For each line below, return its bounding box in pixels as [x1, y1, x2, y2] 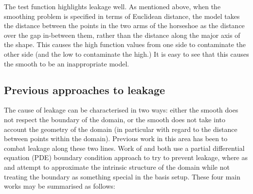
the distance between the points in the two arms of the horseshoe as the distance [4, 20, 245, 31]
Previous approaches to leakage [4, 82, 165, 97]
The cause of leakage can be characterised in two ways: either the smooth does [4, 105, 238, 115]
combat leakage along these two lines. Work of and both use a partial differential [4, 143, 245, 153]
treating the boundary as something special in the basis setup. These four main [4, 171, 240, 181]
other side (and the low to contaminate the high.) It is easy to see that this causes [4, 48, 249, 59]
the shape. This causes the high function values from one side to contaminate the [4, 39, 246, 49]
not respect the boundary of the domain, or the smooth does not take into [4, 114, 225, 124]
